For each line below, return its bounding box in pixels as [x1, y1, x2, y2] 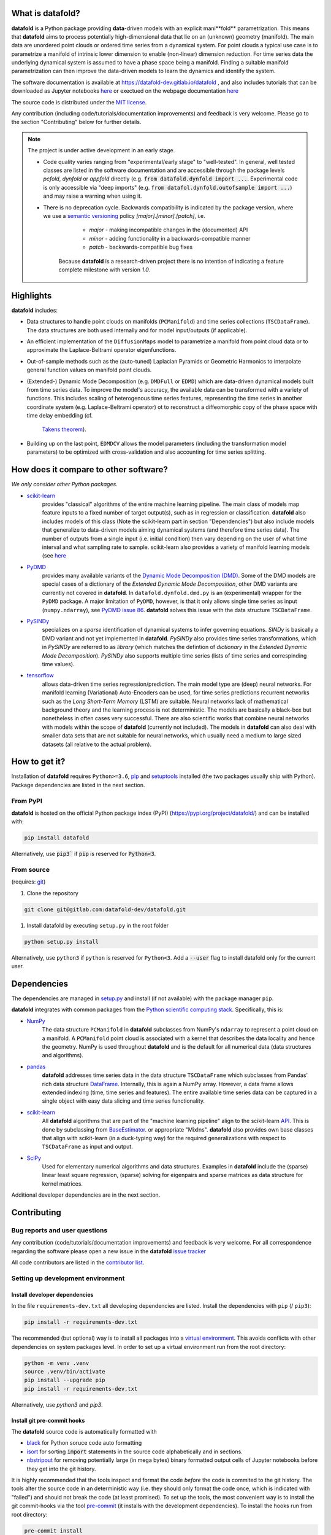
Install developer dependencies [11, 1291, 94, 1298]
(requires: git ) [11, 878, 46, 885]
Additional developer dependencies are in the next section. [11, 1191, 161, 1199]
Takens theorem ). [42, 426, 87, 433]
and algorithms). [42, 1052, 84, 1059]
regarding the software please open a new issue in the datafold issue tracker [11, 1247, 207, 1255]
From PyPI [11, 796, 43, 805]
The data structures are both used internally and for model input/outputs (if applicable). [26, 326, 248, 334]
